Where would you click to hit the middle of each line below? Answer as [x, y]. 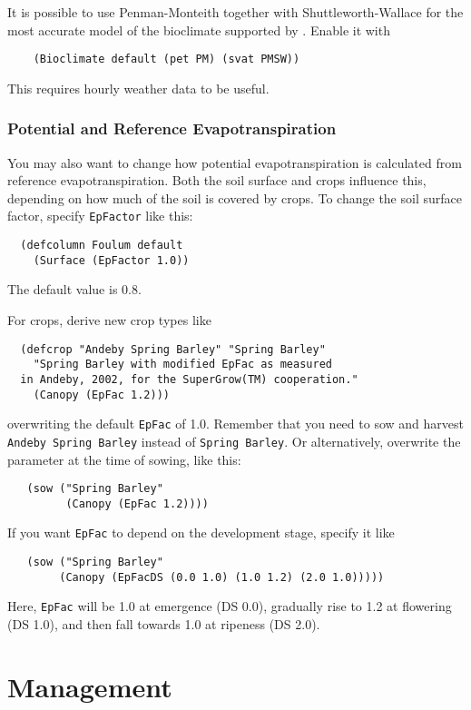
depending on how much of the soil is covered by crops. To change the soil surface [235, 197]
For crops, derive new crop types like [109, 320]
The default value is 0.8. [74, 289]
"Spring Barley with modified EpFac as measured [182, 365]
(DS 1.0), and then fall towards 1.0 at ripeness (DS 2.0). [164, 624]
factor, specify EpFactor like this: [100, 216]
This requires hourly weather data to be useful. [138, 88]
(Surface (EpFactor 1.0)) [111, 260]
